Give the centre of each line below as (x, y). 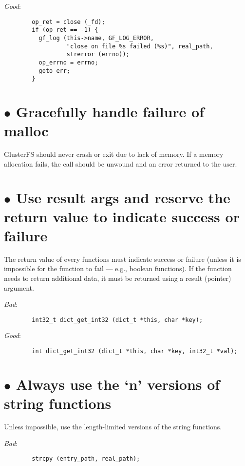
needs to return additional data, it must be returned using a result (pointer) (118, 278)
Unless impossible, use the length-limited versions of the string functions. (113, 427)
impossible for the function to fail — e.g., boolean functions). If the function (118, 268)
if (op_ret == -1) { (65, 30)
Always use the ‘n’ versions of (118, 384)
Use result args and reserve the (123, 197)
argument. (19, 287)
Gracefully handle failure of (110, 112)
